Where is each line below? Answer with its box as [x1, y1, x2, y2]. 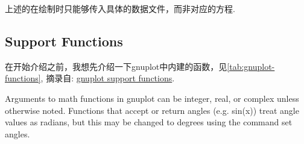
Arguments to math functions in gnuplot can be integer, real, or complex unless [5, 92, 299, 104]
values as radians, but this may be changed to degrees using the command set [5, 116, 293, 128]
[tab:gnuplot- [227, 60, 275, 72]
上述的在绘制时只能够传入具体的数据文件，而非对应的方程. [5, 2, 235, 14]
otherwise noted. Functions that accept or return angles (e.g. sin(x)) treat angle [5, 104, 299, 116]
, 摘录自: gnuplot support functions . [40, 72, 175, 84]
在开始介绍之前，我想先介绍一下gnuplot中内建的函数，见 [5, 60, 227, 72]
